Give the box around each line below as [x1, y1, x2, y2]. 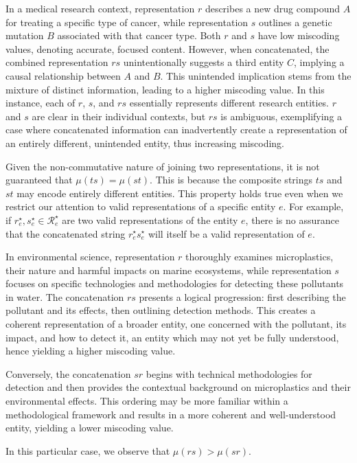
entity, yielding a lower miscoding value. [5, 420, 174, 435]
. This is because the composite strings [150, 172, 313, 187]
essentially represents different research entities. [129, 95, 330, 110]
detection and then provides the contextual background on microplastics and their [5, 380, 351, 394]
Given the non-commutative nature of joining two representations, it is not [5, 159, 320, 173]
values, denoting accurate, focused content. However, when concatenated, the [5, 41, 330, 56]
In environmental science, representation [5, 249, 175, 264]
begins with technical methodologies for [146, 366, 312, 381]
